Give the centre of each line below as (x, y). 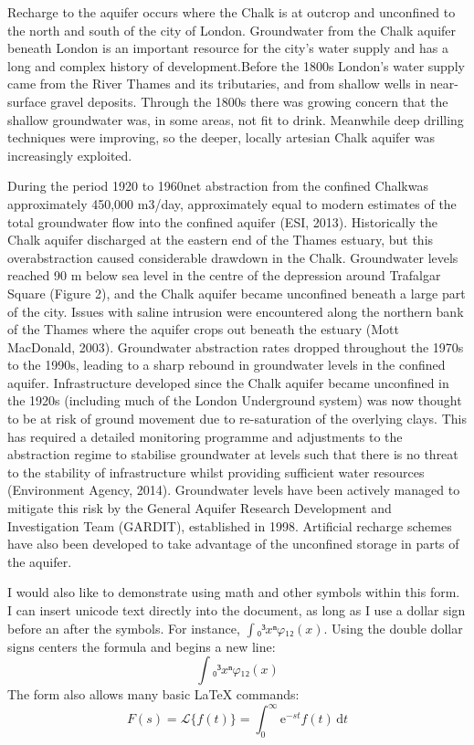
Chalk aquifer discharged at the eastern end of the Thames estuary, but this (221, 240)
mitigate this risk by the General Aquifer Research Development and (200, 508)
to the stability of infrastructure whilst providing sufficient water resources (216, 472)
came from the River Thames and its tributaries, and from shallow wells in (217, 84)
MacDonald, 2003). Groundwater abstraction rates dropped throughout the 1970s (236, 346)
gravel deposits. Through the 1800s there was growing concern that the (249, 101)
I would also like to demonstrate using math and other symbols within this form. (234, 592)
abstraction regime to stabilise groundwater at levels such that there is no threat (233, 454)
